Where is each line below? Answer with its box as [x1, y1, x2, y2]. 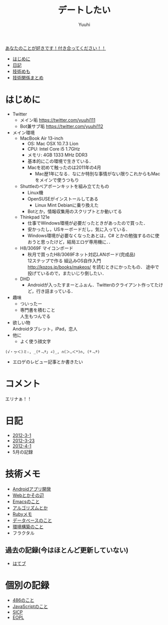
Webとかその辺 [12, 492, 44, 498]
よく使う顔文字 [20, 338, 51, 344]
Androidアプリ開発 [12, 486, 51, 492]
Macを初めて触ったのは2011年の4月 [27, 164, 101, 170]
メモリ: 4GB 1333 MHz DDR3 [27, 152, 88, 158]
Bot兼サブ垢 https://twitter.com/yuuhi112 [20, 123, 104, 129]
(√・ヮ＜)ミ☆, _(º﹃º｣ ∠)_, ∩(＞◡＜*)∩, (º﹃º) [5, 349, 100, 354]
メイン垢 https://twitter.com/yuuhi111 [20, 117, 96, 123]
